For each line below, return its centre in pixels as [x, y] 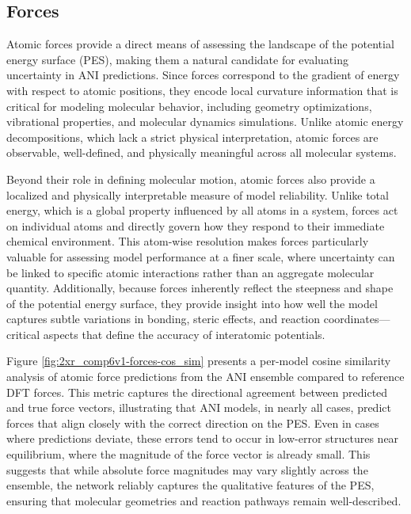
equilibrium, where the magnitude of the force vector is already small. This [188, 454]
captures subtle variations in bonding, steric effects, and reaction [164, 319]
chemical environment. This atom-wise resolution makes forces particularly [188, 241]
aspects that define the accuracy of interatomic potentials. [184, 334]
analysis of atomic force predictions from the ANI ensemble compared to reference [205, 377]
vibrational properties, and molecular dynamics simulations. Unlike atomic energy [205, 122]
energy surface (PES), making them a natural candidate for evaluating [177, 59]
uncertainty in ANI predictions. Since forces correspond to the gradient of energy [203, 75]
